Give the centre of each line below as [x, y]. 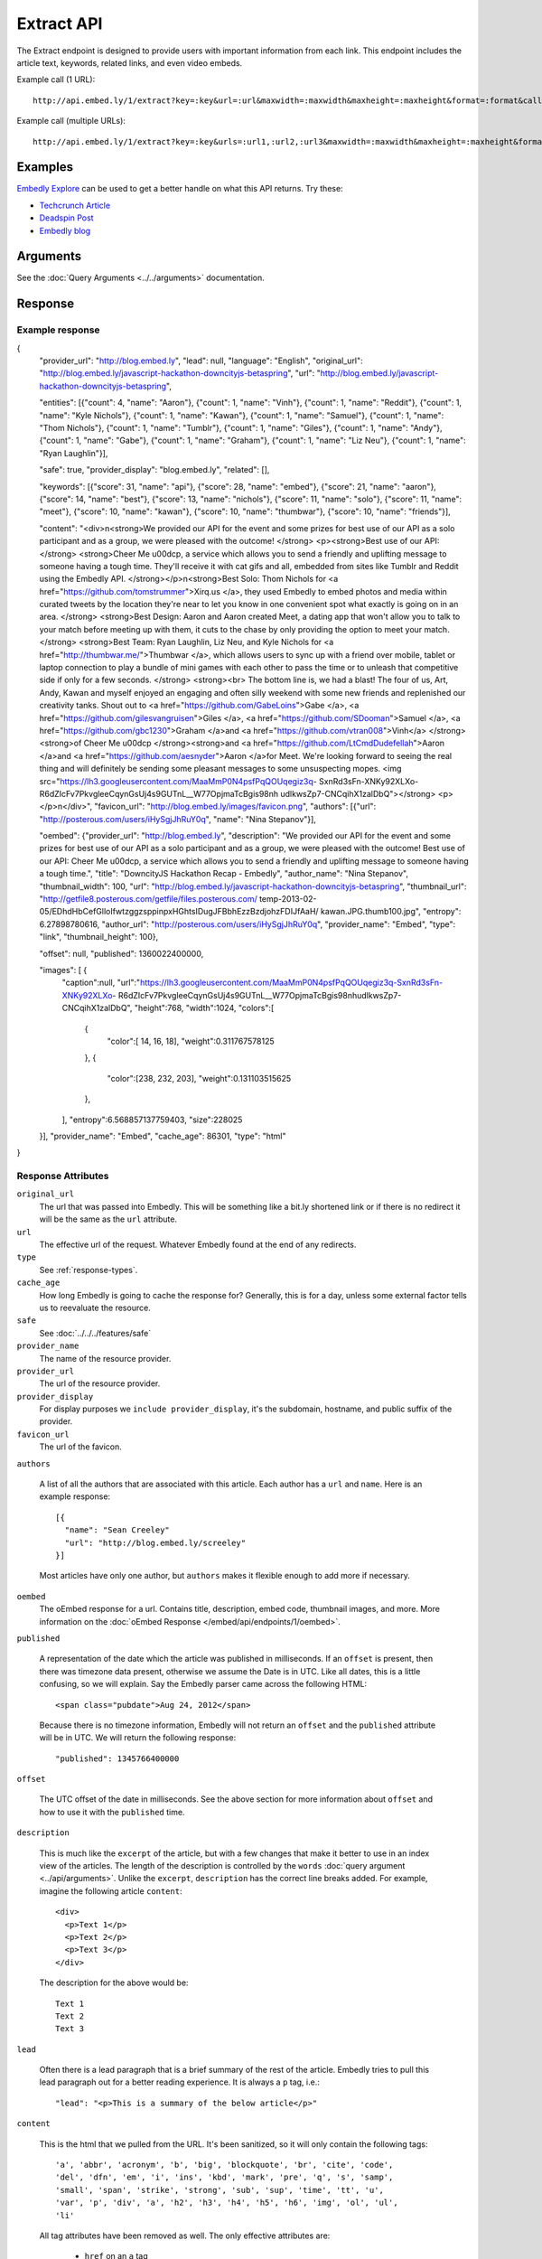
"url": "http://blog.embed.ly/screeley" [155, 1542]
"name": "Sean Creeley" [117, 1530]
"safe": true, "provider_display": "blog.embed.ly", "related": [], [154, 470]
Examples [45, 167]
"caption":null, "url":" [101, 983]
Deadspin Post [66, 218]
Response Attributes [63, 1176]
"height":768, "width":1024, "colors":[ [204, 1008]
